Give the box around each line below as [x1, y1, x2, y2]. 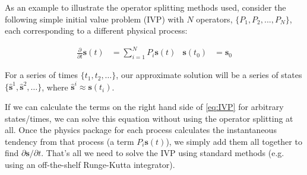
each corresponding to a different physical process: [5, 24, 188, 37]
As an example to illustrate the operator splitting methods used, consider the [5, 1, 286, 13]
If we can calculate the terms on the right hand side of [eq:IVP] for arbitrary [5, 101, 284, 113]
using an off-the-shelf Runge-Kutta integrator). [5, 158, 175, 170]
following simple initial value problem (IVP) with [5, 12, 184, 25]
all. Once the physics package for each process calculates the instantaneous [5, 124, 277, 136]
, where [42, 80, 68, 93]
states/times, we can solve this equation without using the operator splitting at [5, 112, 293, 124]
